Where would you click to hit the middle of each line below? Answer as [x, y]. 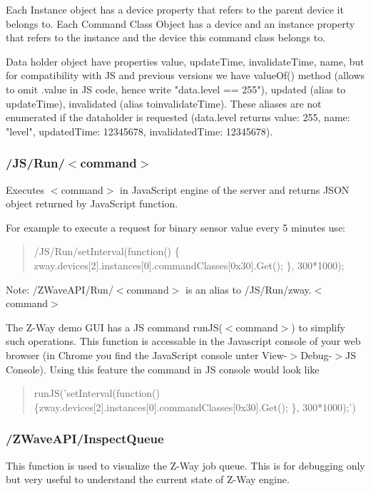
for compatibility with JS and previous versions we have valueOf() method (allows [185, 75]
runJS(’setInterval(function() [97, 393]
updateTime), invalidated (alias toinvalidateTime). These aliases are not [164, 103]
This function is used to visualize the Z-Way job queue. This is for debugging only [185, 465]
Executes [25, 189]
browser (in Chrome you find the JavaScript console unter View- [147, 355]
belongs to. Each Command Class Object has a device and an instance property [181, 23]
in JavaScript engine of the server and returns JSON [235, 189]
